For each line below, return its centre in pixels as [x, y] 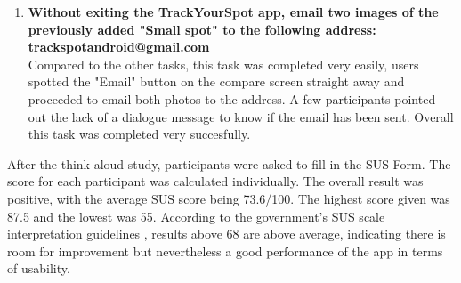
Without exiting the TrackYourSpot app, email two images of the [233, 12]
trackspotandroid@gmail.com [119, 47]
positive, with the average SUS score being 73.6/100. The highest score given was [229, 198]
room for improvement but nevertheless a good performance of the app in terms [225, 251]
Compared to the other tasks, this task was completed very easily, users [223, 64]
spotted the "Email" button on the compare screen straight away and [216, 81]
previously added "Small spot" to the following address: [202, 29]
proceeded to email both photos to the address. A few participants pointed [232, 98]
